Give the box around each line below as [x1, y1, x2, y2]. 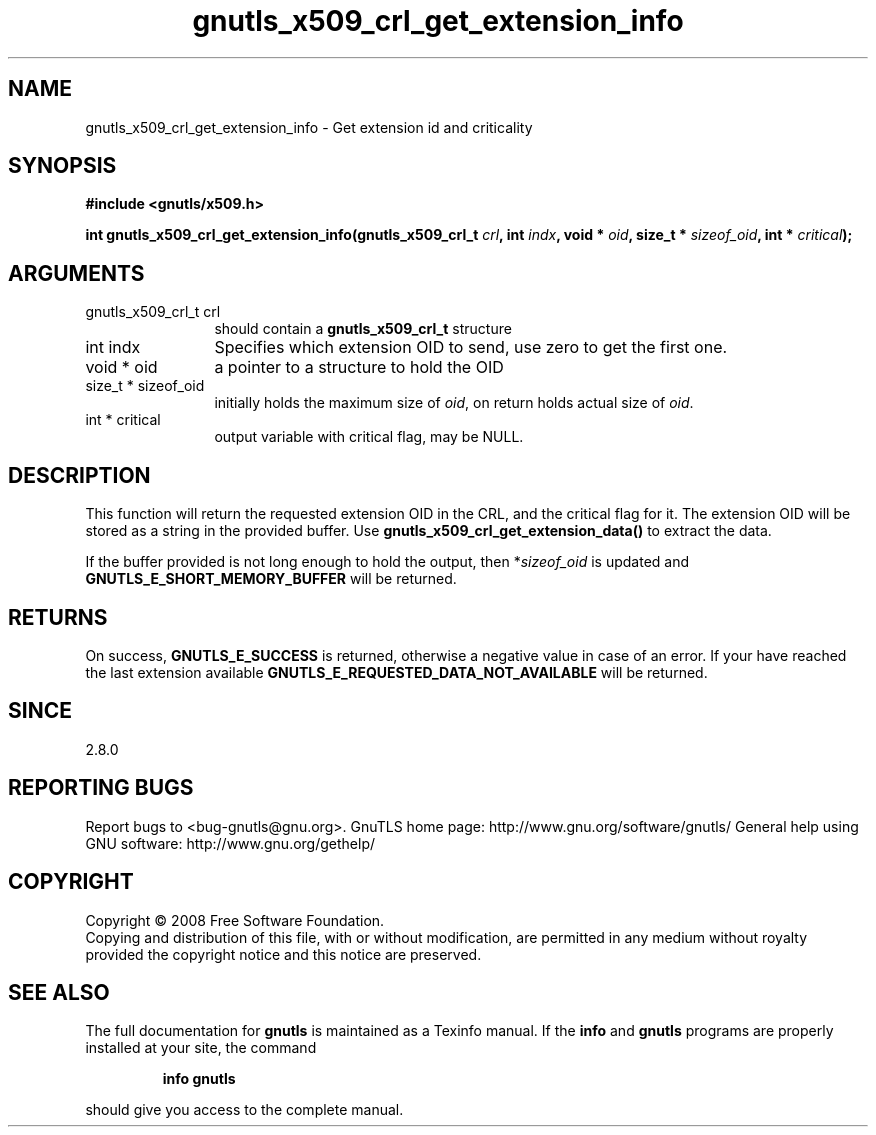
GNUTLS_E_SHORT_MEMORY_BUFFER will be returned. [85, 570, 457, 588]
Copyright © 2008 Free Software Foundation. [85, 911, 385, 929]
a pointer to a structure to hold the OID [214, 357, 504, 378]
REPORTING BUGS [8, 775, 194, 801]
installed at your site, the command [85, 1039, 317, 1057]
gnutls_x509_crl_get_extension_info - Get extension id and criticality [85, 118, 533, 136]
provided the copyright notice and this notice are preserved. [85, 945, 482, 963]
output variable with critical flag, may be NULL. [214, 428, 524, 446]
